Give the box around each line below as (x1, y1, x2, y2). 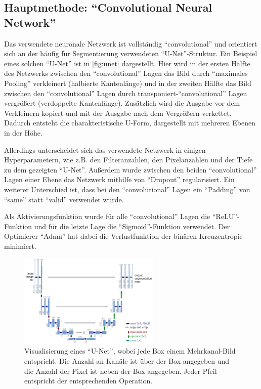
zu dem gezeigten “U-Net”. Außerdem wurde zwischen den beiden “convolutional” (4, 164, 257, 175)
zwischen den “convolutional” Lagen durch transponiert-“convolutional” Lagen (4, 88, 247, 98)
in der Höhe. (4, 127, 42, 138)
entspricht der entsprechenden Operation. (24, 375, 153, 386)
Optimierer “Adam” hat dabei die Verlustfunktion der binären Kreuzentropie (4, 231, 243, 241)
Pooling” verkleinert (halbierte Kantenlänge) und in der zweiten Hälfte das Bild (4, 77, 251, 88)
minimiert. (4, 240, 36, 251)
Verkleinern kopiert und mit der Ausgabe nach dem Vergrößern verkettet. (4, 107, 232, 118)
